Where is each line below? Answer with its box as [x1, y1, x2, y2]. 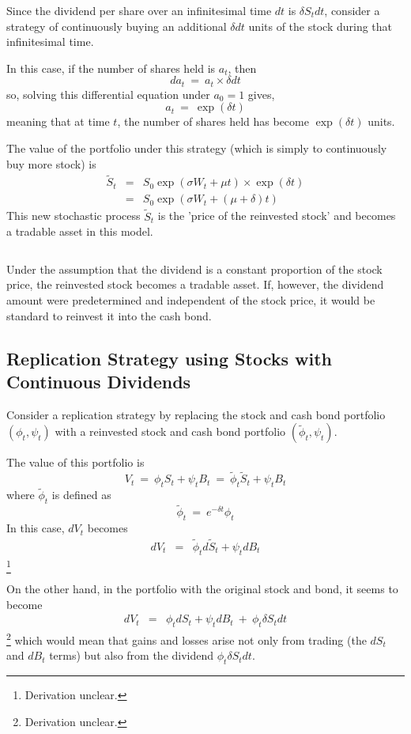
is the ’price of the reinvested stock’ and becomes [157, 207, 396, 224]
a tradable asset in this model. [6, 223, 153, 240]
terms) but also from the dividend [49, 647, 214, 664]
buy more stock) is [6, 155, 96, 172]
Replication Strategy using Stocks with [6, 346, 332, 370]
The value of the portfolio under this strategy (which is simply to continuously [6, 140, 387, 157]
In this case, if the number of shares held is [6, 59, 216, 76]
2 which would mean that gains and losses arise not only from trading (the [6, 630, 367, 648]
